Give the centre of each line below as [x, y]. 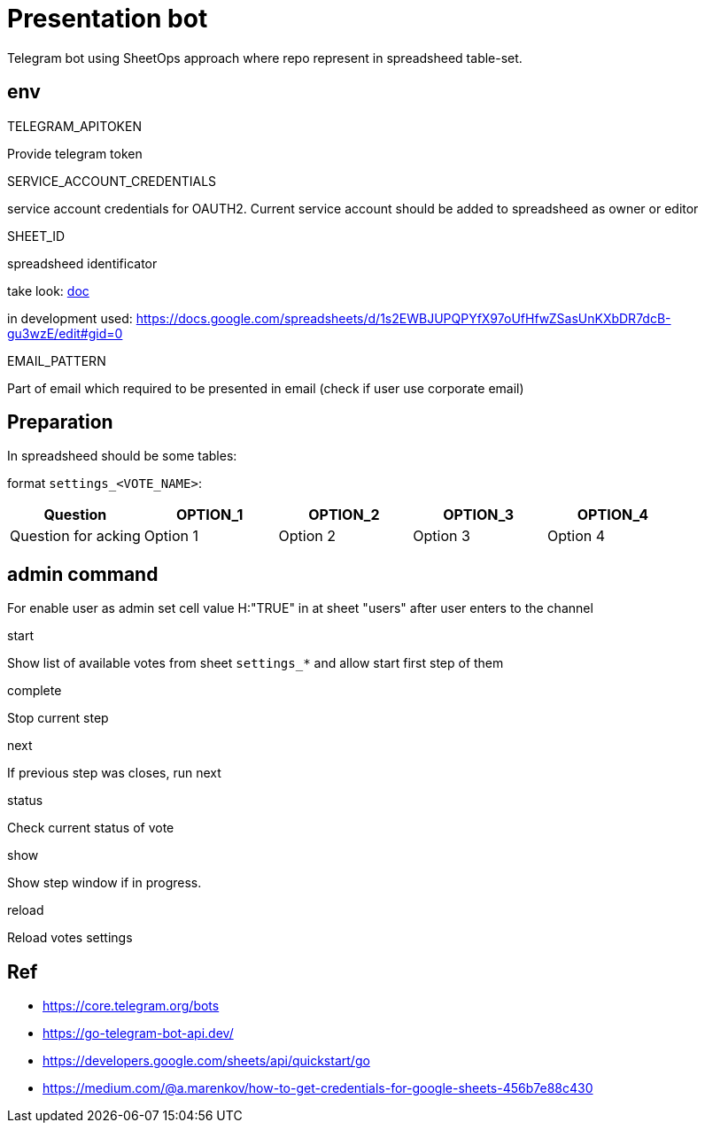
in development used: [70, 318]
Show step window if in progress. [105, 883]
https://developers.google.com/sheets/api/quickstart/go [206, 1061]
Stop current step [58, 718]
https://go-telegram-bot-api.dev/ [138, 1033]
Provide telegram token [75, 153]
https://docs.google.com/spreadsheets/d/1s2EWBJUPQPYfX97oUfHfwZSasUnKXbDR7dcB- [403, 318]
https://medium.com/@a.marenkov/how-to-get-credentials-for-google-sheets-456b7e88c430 [318, 1088]
